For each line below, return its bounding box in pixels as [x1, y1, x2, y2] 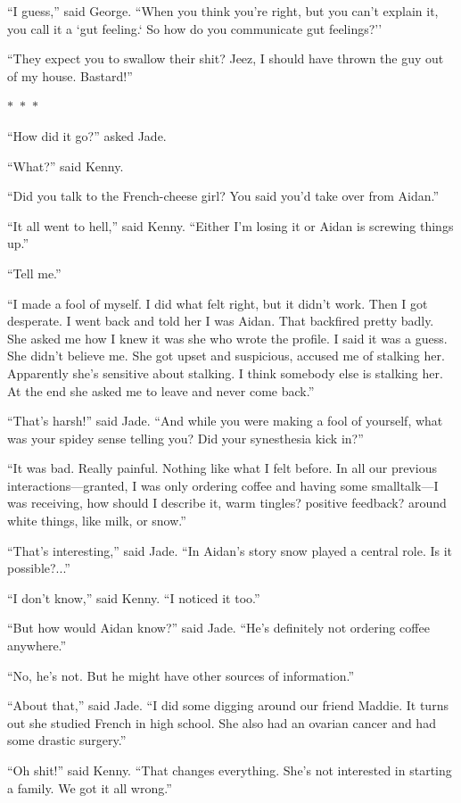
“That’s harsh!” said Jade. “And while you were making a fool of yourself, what [7, 411, 443, 430]
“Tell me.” [7, 263, 62, 282]
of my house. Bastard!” [7, 66, 133, 85]
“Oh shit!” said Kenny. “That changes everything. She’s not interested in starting [7, 761, 452, 779]
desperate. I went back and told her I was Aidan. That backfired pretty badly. [7, 311, 434, 330]
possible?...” [7, 559, 70, 577]
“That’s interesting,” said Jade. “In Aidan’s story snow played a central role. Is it [7, 541, 453, 559]
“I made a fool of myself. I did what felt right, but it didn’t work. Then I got [7, 294, 428, 312]
